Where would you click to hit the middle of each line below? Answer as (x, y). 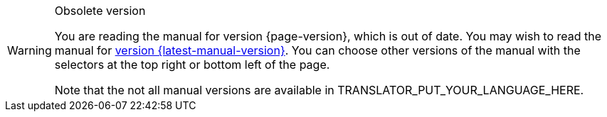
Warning (30, 50)
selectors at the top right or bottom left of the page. (192, 65)
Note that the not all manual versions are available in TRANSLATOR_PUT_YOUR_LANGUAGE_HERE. (319, 90)
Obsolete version (100, 11)
